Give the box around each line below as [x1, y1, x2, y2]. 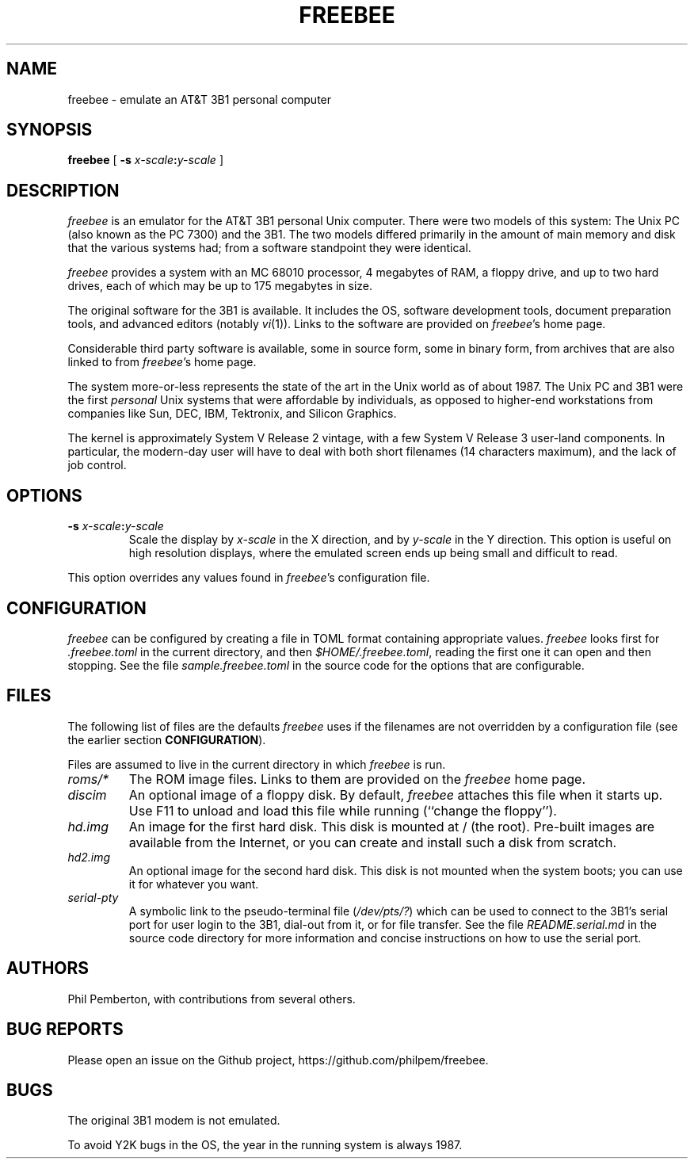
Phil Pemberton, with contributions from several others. [67, 991, 356, 1006]
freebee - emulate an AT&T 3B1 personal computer [67, 92, 332, 106]
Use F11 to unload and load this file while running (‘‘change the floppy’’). [128, 802, 557, 819]
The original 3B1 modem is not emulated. [67, 1113, 280, 1128]
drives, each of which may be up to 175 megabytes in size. [67, 279, 373, 293]
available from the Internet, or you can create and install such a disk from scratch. [128, 834, 617, 850]
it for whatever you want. [128, 877, 259, 891]
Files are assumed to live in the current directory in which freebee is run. [67, 757, 446, 771]
